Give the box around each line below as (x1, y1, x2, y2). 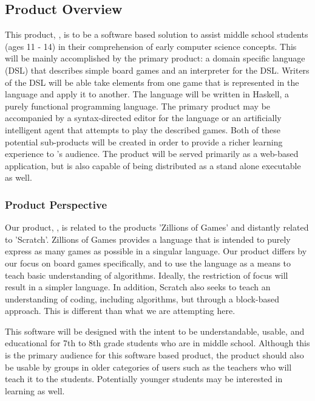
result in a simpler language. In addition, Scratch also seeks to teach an (5, 281, 271, 293)
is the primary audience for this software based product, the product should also (5, 349, 304, 361)
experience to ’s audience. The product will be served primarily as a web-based (5, 147, 299, 160)
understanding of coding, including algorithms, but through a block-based (5, 292, 279, 305)
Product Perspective (5, 197, 107, 212)
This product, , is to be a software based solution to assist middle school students (5, 28, 308, 41)
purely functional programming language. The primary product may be (5, 99, 271, 112)
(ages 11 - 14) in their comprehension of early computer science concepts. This (5, 40, 297, 52)
